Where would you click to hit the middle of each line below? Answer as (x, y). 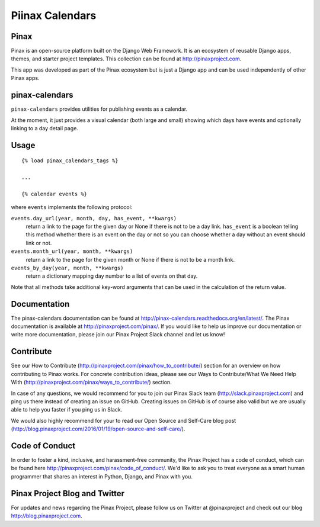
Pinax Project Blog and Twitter (68, 494)
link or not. (39, 243)
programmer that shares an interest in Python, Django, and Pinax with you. (102, 476)
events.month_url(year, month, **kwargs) (72, 251)
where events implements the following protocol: (72, 207)
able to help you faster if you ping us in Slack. (67, 410)
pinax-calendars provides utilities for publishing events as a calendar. (99, 109)
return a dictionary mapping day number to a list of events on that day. (112, 276)
